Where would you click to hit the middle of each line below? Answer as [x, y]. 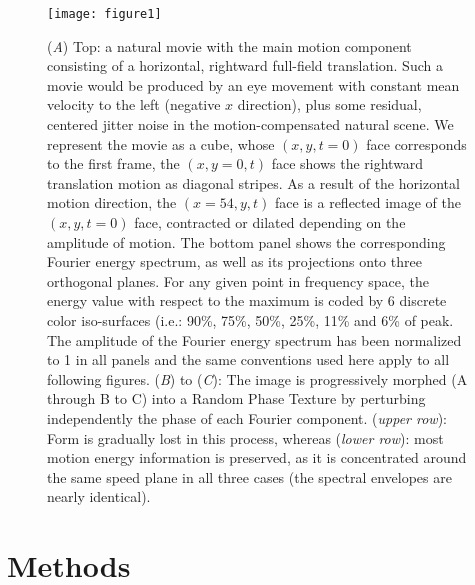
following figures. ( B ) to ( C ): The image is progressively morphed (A [257, 378]
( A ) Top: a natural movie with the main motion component [229, 45]
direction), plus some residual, [329, 104]
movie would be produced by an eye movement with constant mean [253, 84]
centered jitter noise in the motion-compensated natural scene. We [250, 124]
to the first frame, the [113, 163]
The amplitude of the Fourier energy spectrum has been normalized [254, 339]
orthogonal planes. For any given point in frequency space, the [238, 280]
